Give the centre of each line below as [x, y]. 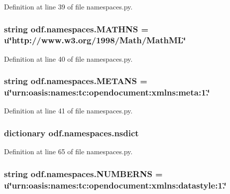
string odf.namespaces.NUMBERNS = [83, 173]
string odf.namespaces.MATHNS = [76, 29]
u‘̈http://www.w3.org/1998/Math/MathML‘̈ [95, 40]
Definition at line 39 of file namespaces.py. [68, 6]
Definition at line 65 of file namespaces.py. [68, 151]
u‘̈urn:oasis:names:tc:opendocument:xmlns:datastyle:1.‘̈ [115, 185]
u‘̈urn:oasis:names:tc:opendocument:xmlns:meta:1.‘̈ [107, 92]
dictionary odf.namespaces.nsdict [71, 133]
